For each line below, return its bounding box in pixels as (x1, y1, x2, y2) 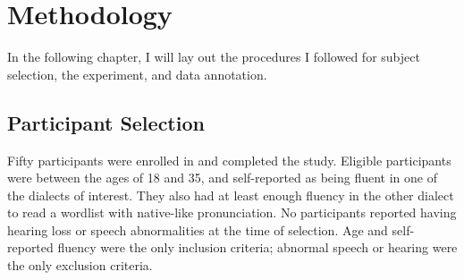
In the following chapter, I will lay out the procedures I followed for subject (7, 47, 420, 66)
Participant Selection (7, 108, 205, 136)
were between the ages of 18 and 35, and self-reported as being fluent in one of (7, 168, 437, 187)
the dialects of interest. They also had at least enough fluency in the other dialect (7, 185, 454, 204)
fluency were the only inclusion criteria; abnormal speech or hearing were (57, 238, 458, 257)
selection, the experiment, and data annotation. (7, 64, 267, 83)
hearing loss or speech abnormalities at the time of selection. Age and (7, 220, 388, 239)
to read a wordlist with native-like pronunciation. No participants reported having (7, 203, 457, 222)
